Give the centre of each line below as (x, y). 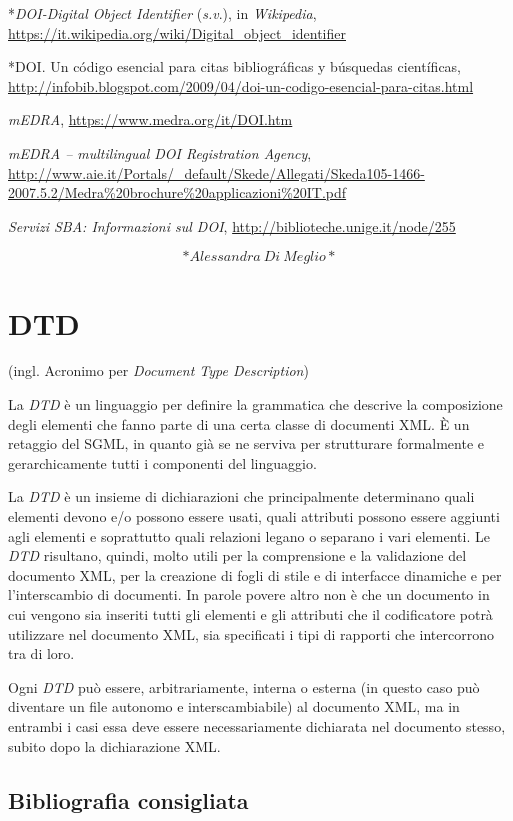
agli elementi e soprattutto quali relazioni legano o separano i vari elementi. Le (249, 535)
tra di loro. (41, 653)
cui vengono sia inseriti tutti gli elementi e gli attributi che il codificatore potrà (250, 614)
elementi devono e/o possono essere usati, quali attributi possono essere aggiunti (254, 516)
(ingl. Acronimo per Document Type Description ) (158, 370)
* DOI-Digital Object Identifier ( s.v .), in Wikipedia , (162, 13)
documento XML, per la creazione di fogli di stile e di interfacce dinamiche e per (255, 574)
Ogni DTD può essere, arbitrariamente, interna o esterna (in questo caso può (244, 686)
